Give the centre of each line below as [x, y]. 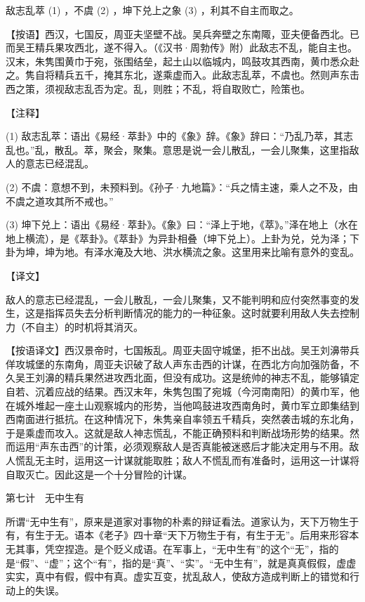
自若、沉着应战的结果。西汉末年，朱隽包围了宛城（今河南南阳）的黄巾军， [178, 392]
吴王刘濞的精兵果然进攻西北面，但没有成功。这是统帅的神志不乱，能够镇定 [187, 378]
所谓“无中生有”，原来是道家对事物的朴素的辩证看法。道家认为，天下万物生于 [182, 521]
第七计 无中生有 [45, 498]
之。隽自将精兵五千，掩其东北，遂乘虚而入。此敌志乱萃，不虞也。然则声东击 [182, 75]
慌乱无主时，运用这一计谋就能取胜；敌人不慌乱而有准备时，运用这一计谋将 [187, 460]
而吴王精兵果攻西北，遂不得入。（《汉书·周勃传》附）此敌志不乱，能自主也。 [181, 47]
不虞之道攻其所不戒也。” [60, 201]
